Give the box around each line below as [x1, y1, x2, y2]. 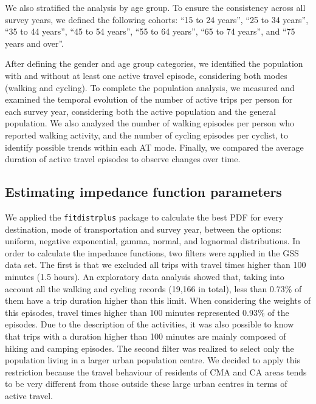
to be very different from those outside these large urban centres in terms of [5, 377, 287, 390]
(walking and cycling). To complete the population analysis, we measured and [5, 81, 295, 94]
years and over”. [5, 36, 64, 49]
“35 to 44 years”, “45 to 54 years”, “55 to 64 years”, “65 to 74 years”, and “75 [5, 25, 295, 38]
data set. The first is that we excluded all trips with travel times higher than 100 [5, 258, 306, 271]
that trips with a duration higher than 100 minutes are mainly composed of [5, 329, 286, 342]
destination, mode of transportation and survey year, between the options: [5, 222, 282, 235]
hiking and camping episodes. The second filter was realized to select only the [5, 341, 294, 354]
